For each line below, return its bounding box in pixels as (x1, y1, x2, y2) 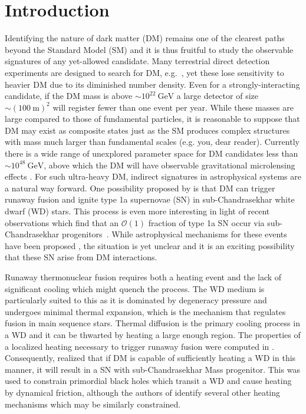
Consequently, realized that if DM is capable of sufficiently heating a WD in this (5, 352, 296, 364)
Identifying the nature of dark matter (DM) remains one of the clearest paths (5, 32, 285, 44)
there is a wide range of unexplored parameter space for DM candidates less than (5, 147, 298, 160)
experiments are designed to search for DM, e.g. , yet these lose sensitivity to (5, 66, 284, 78)
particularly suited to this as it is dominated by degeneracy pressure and (5, 294, 267, 306)
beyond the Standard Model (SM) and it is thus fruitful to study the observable (5, 43, 294, 55)
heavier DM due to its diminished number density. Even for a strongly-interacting (5, 78, 300, 90)
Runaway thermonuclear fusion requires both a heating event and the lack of (5, 271, 282, 283)
